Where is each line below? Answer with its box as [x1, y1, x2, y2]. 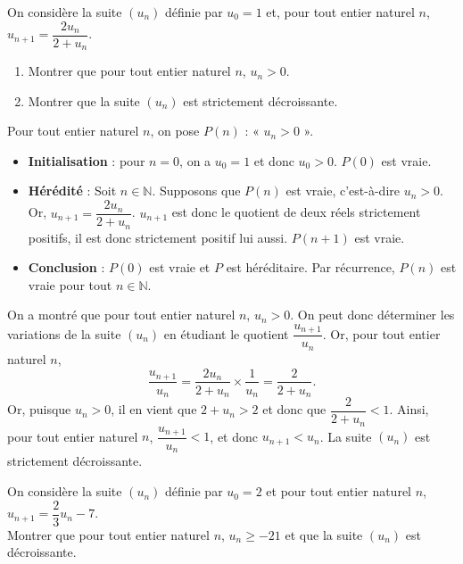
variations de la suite [7, 324, 121, 343]
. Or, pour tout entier [322, 324, 441, 343]
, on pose [150, 121, 200, 140]
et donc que [262, 400, 327, 419]
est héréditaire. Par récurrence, [226, 258, 395, 277]
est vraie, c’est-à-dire [285, 181, 400, 200]
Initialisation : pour [28, 151, 145, 170]
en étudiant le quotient [163, 324, 289, 343]
